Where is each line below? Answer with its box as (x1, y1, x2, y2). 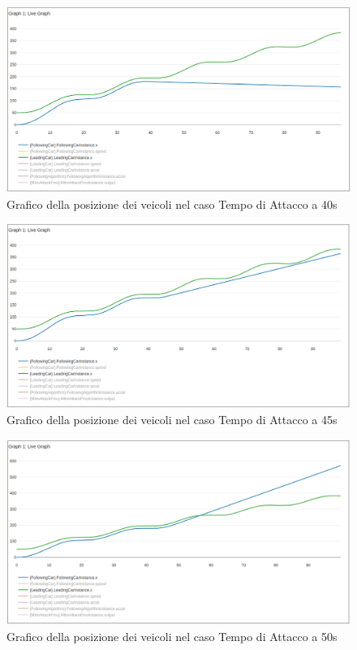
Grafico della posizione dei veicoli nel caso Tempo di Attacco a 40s (6, 195, 338, 212)
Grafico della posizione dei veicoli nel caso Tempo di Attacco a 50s (6, 627, 338, 644)
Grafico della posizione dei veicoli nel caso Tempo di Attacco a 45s (6, 411, 338, 428)
